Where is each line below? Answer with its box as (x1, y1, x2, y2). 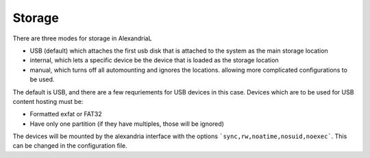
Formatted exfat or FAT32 (29, 110, 102, 118)
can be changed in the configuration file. (12, 142, 128, 150)
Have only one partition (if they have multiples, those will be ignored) (29, 120, 224, 128)
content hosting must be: (12, 97, 84, 105)
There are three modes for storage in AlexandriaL (12, 34, 152, 42)
